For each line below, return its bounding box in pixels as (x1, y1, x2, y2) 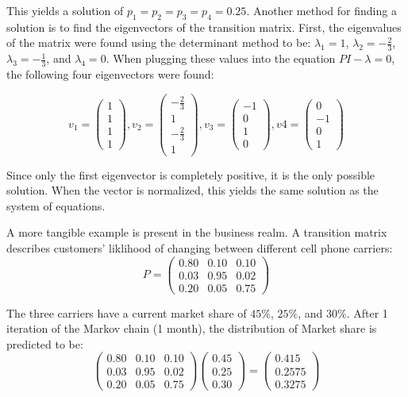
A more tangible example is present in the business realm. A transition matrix (6, 224, 387, 241)
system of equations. (6, 197, 106, 214)
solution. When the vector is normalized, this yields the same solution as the (6, 182, 379, 198)
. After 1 (346, 304, 388, 321)
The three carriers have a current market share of (6, 304, 247, 321)
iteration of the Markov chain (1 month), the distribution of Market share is (6, 320, 377, 337)
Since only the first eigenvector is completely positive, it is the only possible (6, 166, 375, 183)
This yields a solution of (6, 2, 124, 18)
